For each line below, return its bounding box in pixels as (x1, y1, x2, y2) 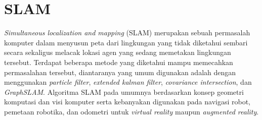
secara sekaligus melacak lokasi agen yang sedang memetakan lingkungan (4, 47, 231, 57)
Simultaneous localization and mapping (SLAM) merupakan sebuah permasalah (4, 27, 250, 38)
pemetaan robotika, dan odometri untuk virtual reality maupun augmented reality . (4, 106, 259, 116)
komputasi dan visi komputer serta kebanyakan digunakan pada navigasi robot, (4, 96, 250, 107)
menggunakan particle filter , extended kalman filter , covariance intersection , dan (4, 77, 252, 87)
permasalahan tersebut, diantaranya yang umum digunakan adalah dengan (4, 67, 236, 77)
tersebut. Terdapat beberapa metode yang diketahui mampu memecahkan (4, 56, 233, 67)
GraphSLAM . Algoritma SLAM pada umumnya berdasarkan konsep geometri (4, 86, 244, 97)
